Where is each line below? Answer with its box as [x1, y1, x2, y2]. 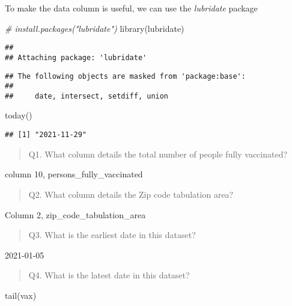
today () [5, 109, 32, 121]
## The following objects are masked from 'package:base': [5, 72, 246, 81]
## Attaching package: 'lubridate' [5, 53, 147, 62]
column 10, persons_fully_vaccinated [5, 168, 143, 180]
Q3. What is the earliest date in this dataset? [28, 228, 196, 241]
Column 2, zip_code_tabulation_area [5, 208, 146, 221]
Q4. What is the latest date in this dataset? [28, 269, 190, 281]
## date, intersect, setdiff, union [5, 91, 169, 100]
